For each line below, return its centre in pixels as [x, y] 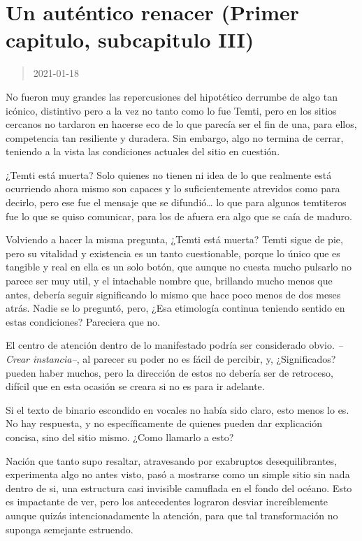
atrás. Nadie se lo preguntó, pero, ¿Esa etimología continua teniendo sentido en [175, 308]
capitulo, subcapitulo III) [130, 39]
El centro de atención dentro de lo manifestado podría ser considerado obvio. [170, 345]
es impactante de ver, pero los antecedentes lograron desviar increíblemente [167, 502]
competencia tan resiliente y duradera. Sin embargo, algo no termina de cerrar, [175, 137]
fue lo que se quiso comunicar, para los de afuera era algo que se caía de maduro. [179, 216]
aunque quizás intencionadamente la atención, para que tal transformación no [172, 515]
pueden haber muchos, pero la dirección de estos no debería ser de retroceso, [169, 372]
